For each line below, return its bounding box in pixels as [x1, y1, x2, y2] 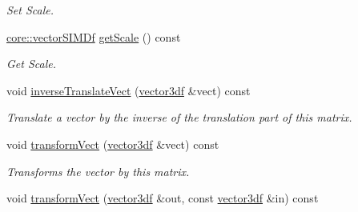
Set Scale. [6, 2, 54, 18]
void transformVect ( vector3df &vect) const [6, 135, 219, 152]
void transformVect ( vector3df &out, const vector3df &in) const [6, 190, 319, 206]
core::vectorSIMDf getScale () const [6, 28, 181, 45]
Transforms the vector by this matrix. [6, 162, 190, 179]
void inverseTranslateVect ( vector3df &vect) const [6, 82, 251, 98]
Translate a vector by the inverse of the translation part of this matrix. [6, 109, 352, 126]
